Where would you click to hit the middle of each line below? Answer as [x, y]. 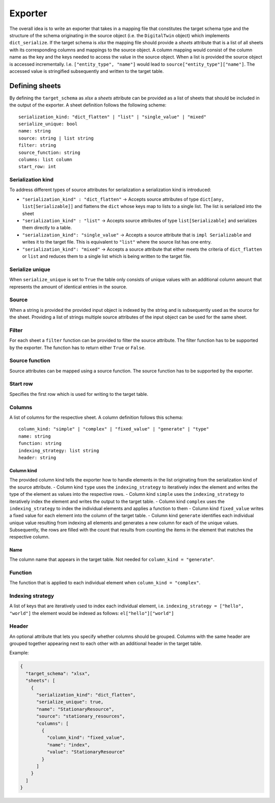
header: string [37, 458]
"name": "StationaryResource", [75, 709]
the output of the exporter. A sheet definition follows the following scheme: [88, 105]
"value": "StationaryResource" [86, 752]
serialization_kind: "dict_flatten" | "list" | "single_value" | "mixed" [113, 117]
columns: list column [45, 159]
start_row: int [37, 167]
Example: [19, 653]
